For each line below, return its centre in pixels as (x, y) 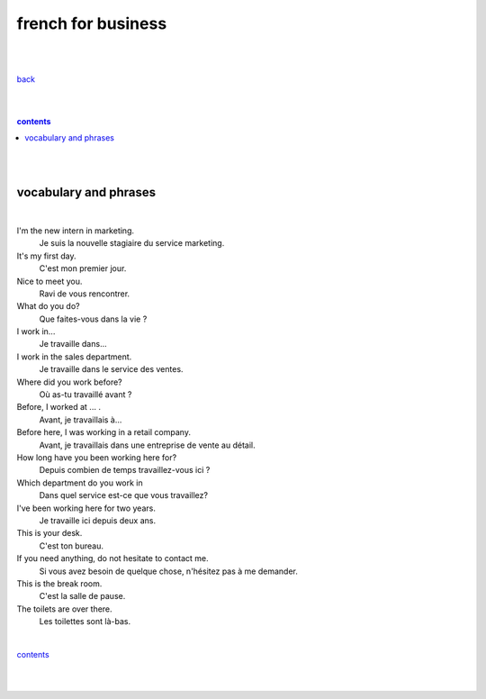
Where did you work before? (70, 382)
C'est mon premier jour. (83, 268)
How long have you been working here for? (97, 458)
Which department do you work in (80, 483)
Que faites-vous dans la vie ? (93, 319)
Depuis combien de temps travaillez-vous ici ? (125, 470)
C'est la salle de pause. (82, 596)
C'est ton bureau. (71, 546)
